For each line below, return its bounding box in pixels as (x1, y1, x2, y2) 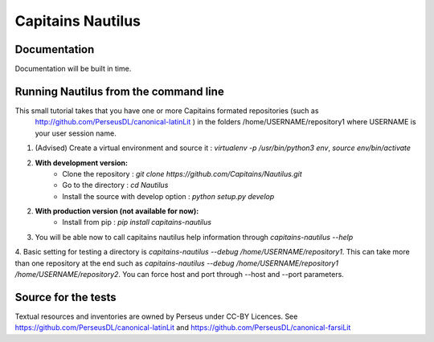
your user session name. (35, 128, 117, 138)
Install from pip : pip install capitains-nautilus (62, 218, 212, 227)
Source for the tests (14, 290, 117, 304)
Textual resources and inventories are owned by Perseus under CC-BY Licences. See (14, 311, 298, 321)
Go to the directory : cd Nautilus (62, 181, 169, 190)
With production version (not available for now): (35, 206, 199, 216)
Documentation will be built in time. (14, 64, 132, 74)
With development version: (35, 157, 129, 168)
